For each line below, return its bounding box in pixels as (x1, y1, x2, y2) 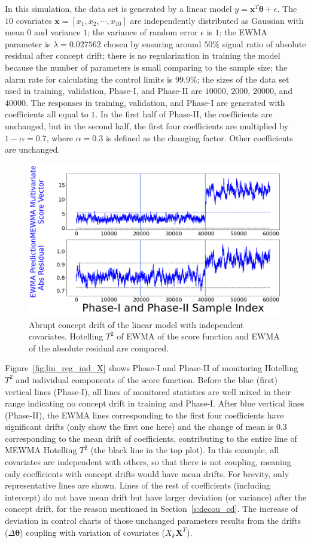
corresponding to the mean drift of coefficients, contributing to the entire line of (5, 432, 297, 444)
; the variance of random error (87, 26, 198, 38)
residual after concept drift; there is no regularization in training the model (5, 49, 280, 62)
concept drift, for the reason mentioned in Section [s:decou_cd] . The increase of (5, 502, 298, 515)
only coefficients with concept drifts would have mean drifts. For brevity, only (5, 467, 289, 480)
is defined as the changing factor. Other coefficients (105, 131, 293, 144)
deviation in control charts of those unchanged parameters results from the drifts (5, 514, 301, 527)
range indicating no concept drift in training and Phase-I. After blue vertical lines (5, 397, 304, 409)
